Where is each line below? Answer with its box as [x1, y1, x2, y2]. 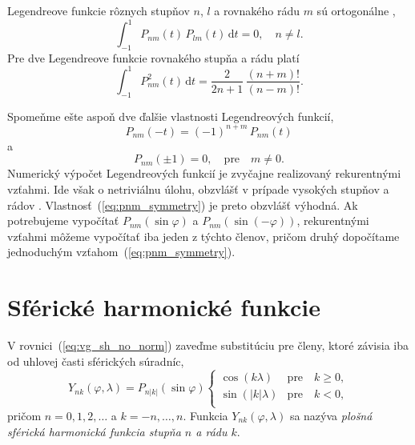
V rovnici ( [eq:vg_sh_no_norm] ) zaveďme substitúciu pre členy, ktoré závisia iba [7, 337, 409, 354]
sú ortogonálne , [316, 2, 396, 18]
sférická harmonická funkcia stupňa [7, 423, 181, 439]
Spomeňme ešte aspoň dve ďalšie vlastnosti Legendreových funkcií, [7, 107, 334, 124]
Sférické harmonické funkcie [7, 291, 320, 323]
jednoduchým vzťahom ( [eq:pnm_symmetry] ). [7, 243, 236, 260]
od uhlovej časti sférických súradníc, [7, 352, 184, 369]
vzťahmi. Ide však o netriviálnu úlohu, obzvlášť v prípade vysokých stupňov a [7, 181, 389, 198]
